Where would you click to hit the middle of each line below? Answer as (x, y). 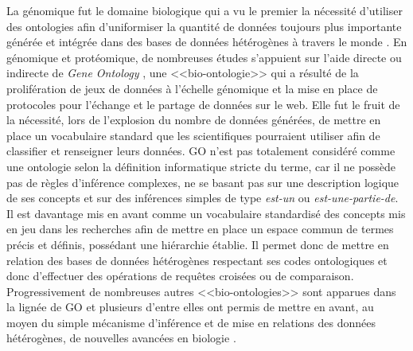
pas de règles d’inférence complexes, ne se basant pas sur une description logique (203, 182)
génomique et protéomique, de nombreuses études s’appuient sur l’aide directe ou (204, 57)
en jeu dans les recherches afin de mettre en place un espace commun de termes (200, 229)
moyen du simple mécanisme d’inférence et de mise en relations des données (191, 322)
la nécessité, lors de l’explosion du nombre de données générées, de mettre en (194, 120)
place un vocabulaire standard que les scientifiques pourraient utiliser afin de (193, 135)
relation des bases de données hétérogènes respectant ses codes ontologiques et (197, 260)
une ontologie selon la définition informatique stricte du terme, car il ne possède (201, 166)
